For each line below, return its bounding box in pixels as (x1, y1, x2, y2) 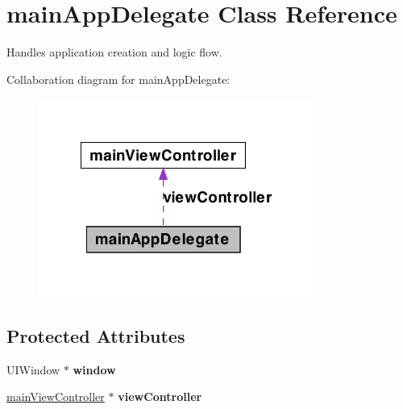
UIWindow (6, 361, 60, 378)
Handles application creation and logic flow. (6, 44, 222, 61)
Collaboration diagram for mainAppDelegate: (6, 70, 231, 87)
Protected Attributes (6, 323, 185, 348)
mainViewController (6, 388, 105, 405)
